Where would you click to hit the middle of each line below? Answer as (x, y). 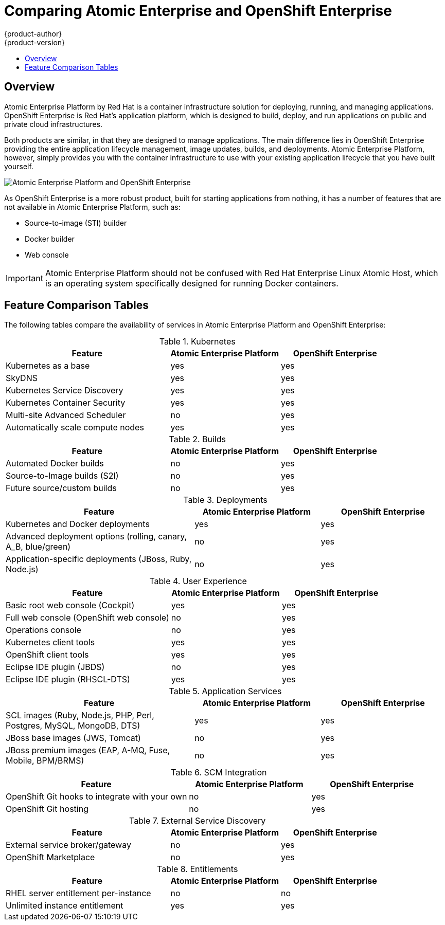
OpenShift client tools (47, 655)
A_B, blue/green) (38, 547)
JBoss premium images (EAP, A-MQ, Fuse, (88, 750)
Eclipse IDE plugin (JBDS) (55, 667)
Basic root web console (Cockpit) (70, 605)
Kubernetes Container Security (66, 403)
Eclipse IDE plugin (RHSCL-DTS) (68, 679)
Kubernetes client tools (50, 642)
